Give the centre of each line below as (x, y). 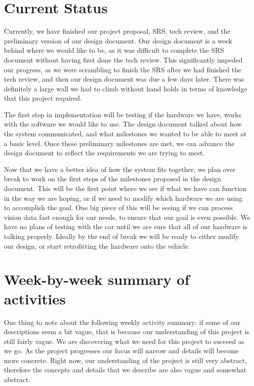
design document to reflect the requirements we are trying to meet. (104, 153)
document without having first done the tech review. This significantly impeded (123, 59)
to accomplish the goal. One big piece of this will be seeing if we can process (118, 207)
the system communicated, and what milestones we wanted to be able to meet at (125, 134)
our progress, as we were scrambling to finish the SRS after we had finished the (123, 69)
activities (35, 298)
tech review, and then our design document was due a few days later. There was (124, 79)
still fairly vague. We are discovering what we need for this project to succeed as (124, 341)
